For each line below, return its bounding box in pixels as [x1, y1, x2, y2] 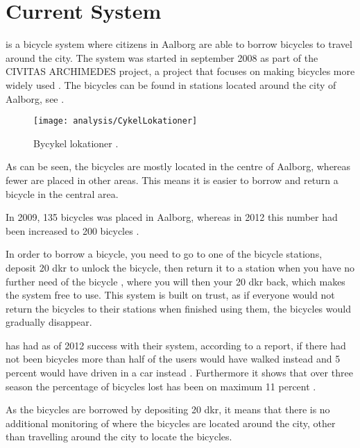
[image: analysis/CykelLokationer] [33, 116, 198, 126]
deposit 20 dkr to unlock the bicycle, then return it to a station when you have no [6, 260, 355, 274]
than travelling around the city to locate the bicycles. [6, 429, 232, 444]
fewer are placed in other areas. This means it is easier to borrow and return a [6, 172, 338, 187]
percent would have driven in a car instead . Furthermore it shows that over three [6, 365, 353, 380]
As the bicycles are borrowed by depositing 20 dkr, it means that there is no [6, 402, 330, 417]
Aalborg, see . [6, 91, 65, 106]
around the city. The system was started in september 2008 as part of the [6, 50, 318, 65]
